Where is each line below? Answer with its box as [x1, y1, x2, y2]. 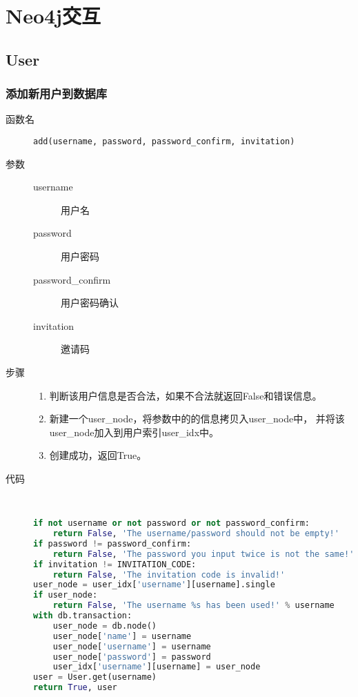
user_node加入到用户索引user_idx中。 [49, 424, 219, 439]
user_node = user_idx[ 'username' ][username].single [33, 580, 275, 590]
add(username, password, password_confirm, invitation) [33, 136, 295, 146]
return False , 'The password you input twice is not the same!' [52, 549, 355, 559]
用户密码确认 [61, 295, 119, 310]
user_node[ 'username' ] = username [52, 641, 211, 651]
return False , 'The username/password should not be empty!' [52, 529, 339, 538]
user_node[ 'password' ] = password [52, 651, 211, 662]
